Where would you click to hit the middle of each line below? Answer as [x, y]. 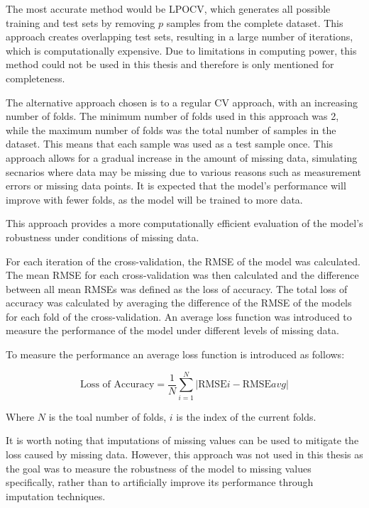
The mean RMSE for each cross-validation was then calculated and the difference [182, 275]
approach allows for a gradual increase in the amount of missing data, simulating [182, 157]
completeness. [35, 78]
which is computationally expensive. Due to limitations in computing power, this [181, 50]
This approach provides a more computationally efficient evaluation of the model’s [184, 223]
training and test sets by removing [81, 22]
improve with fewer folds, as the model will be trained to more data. [154, 199]
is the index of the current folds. [246, 416]
